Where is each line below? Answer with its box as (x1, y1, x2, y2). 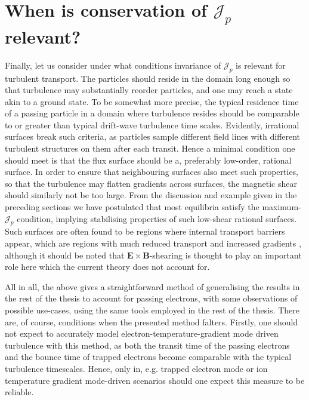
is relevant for (236, 59, 286, 71)
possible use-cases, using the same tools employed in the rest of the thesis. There (5, 304, 299, 316)
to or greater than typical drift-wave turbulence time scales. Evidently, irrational (5, 118, 299, 131)
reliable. (5, 386, 34, 398)
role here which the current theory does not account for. (5, 260, 210, 273)
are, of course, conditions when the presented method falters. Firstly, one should (5, 315, 298, 328)
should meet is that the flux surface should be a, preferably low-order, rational (5, 153, 292, 166)
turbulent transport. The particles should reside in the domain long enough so (5, 72, 291, 84)
